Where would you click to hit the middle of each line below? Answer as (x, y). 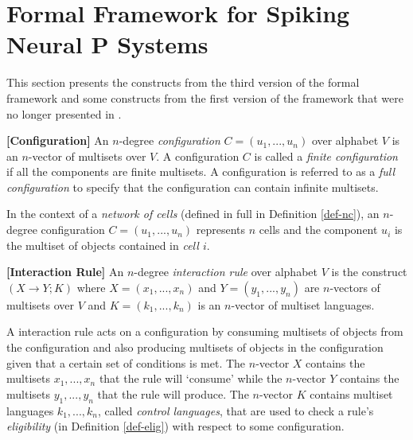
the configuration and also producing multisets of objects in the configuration (195, 347)
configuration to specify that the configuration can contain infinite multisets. (193, 187)
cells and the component (318, 230)
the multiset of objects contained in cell (103, 245)
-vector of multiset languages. (303, 304)
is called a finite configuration (326, 156)
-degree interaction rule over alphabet (226, 272)
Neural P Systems (107, 44)
